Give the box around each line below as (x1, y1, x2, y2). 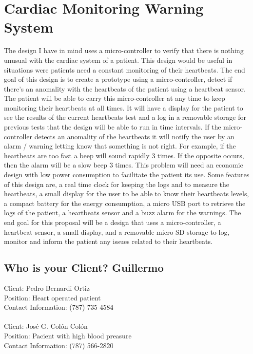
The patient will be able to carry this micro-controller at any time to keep (4, 93, 225, 103)
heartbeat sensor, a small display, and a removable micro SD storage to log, (4, 226, 230, 237)
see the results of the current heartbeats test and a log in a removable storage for (4, 112, 246, 122)
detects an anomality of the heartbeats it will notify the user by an (34, 131, 234, 141)
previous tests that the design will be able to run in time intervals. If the (4, 122, 221, 132)
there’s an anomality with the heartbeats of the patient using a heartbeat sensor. (4, 83, 246, 93)
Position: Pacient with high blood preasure (4, 330, 132, 340)
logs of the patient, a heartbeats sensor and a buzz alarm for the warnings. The (4, 207, 241, 218)
